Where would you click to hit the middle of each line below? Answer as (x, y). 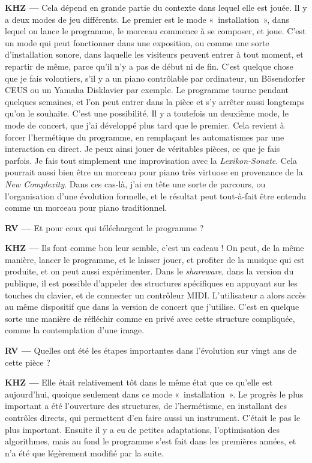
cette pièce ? (28, 362)
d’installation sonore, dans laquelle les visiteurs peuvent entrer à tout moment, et (154, 54)
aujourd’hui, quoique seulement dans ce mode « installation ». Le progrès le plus (154, 394)
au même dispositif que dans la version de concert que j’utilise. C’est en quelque (152, 307)
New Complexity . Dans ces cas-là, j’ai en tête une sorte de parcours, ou (135, 183)
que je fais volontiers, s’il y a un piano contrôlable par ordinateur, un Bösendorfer (155, 78)
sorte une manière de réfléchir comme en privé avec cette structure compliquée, (150, 318)
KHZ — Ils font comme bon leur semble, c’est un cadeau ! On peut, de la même (154, 248)
